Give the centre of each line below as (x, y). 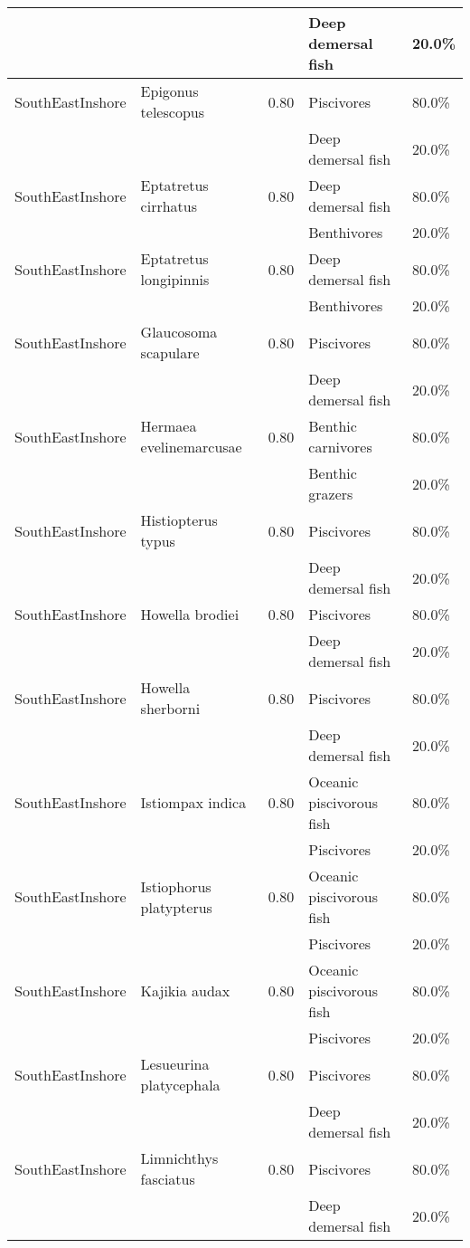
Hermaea (169, 426)
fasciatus (168, 1179)
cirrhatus (169, 206)
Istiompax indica (193, 802)
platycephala (180, 1085)
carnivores (340, 447)
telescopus (172, 112)
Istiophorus (176, 886)
